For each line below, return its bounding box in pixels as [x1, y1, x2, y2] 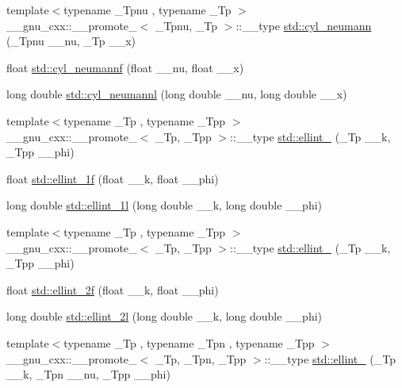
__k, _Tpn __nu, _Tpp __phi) [6, 366, 170, 382]
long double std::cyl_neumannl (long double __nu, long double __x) [6, 86, 347, 102]
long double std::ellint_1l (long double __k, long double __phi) [6, 197, 323, 213]
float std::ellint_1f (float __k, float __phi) [6, 170, 219, 186]
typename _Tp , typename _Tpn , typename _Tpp [63, 334, 315, 351]
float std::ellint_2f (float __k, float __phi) [6, 281, 219, 298]
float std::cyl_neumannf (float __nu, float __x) [6, 59, 244, 75]
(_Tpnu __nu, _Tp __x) [6, 33, 136, 49]
